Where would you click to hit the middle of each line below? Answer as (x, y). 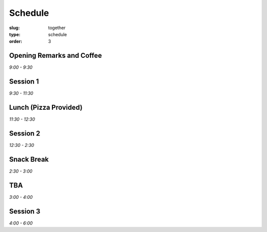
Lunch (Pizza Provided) (46, 107)
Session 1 (24, 82)
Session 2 (25, 133)
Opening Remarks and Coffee (56, 56)
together (57, 28)
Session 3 (25, 211)
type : (15, 34)
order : (16, 42)
